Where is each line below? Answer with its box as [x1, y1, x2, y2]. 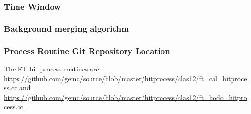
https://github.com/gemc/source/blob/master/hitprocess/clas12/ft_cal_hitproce [4, 73, 247, 83]
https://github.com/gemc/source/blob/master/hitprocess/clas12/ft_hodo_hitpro [4, 92, 247, 102]
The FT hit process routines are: [4, 63, 101, 73]
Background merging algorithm [4, 22, 129, 34]
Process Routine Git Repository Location [4, 44, 170, 57]
